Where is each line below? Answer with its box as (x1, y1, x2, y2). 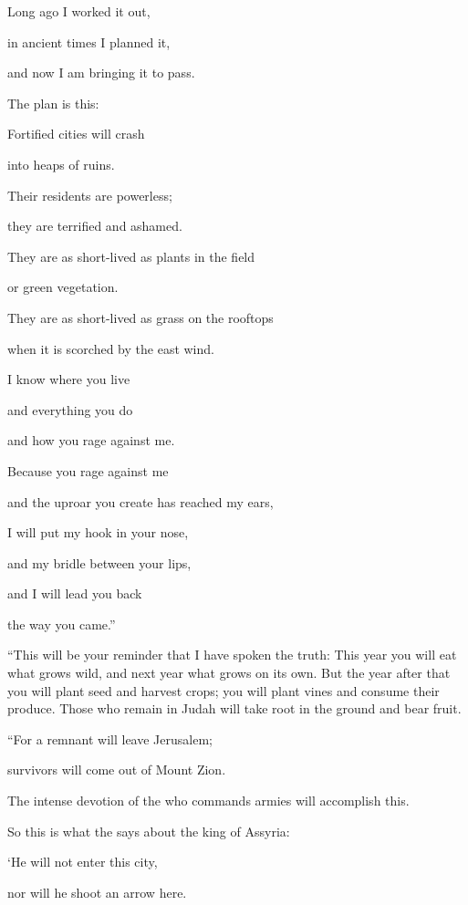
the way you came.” (7, 614, 116, 633)
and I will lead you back (7, 584, 142, 603)
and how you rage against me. (7, 431, 175, 450)
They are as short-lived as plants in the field (7, 246, 255, 265)
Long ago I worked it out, (7, 2, 151, 20)
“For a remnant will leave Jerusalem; (7, 729, 213, 748)
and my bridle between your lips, (7, 553, 192, 572)
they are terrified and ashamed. (7, 216, 182, 235)
